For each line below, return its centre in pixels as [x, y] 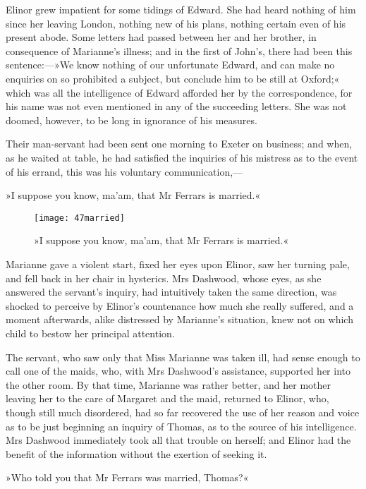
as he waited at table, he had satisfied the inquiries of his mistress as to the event [182, 157]
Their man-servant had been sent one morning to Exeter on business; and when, [179, 144]
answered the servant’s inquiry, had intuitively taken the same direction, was [171, 292]
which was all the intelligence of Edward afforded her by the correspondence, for [179, 92]
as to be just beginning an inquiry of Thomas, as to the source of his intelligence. [181, 426]
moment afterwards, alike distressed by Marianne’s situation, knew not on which [179, 319]
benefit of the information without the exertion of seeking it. [136, 453]
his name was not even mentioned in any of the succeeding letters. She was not [176, 106]
